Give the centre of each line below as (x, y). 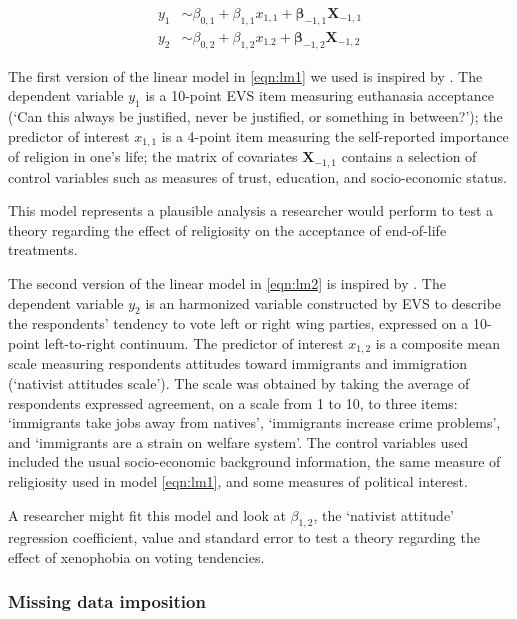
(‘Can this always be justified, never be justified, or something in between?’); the (255, 116)
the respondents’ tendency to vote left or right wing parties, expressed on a (238, 323)
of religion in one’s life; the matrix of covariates (153, 156)
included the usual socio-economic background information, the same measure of (254, 461)
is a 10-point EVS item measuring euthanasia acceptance (319, 95)
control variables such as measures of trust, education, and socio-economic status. (257, 176)
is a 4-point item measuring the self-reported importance (335, 135)
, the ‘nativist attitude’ (384, 514)
